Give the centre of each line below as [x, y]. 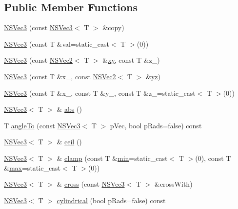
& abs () [69, 109]
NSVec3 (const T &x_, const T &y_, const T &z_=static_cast [100, 93]
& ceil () [69, 142]
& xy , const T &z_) [131, 60]
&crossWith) [173, 184]
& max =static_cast [32, 167]
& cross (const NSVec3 [91, 184]
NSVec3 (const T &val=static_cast [57, 44]
